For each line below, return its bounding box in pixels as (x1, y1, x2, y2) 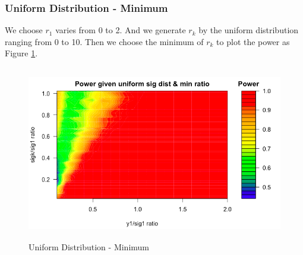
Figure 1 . (5, 47, 38, 59)
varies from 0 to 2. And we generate (55, 24, 186, 36)
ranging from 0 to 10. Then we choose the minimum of (5, 35, 204, 47)
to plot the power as (216, 35, 290, 47)
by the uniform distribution (198, 24, 299, 36)
